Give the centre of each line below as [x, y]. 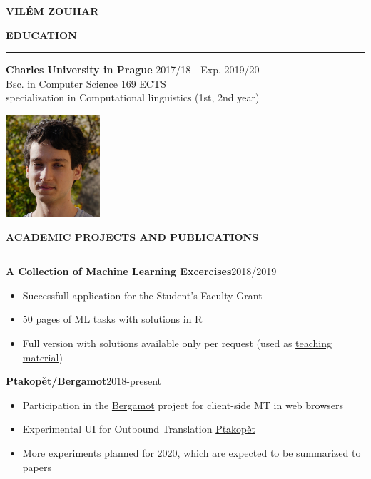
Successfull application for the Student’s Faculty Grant [142, 295]
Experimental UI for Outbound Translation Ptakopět [139, 429]
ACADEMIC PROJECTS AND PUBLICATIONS [132, 236]
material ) [42, 357]
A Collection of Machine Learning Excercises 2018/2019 [141, 271]
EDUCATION [41, 35]
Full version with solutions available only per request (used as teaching [177, 343]
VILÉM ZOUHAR [52, 11]
